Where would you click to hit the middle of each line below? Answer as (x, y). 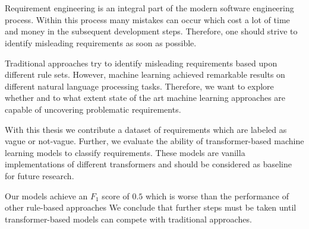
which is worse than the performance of (217, 195)
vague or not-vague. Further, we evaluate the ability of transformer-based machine (154, 141)
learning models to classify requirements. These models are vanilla (125, 152)
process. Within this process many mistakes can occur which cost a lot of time (147, 19)
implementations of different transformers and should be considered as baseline (148, 164)
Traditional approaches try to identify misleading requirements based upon (141, 63)
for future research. (40, 175)
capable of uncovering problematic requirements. (93, 109)
